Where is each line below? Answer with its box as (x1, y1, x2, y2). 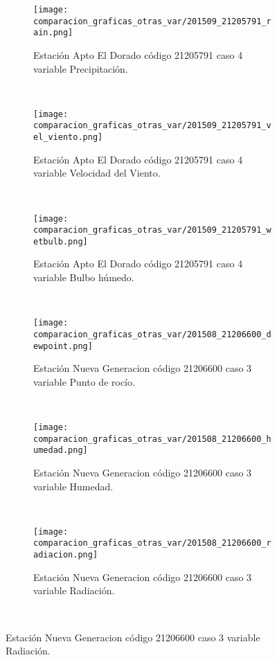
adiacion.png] (33, 550, 98, 560)
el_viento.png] (33, 132, 103, 143)
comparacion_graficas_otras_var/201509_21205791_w (33, 225, 271, 235)
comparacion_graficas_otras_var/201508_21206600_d (33, 329, 271, 339)
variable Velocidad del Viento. (33, 166, 161, 180)
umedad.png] (33, 445, 88, 456)
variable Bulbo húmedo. (33, 270, 134, 285)
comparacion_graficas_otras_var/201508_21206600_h (33, 434, 271, 444)
